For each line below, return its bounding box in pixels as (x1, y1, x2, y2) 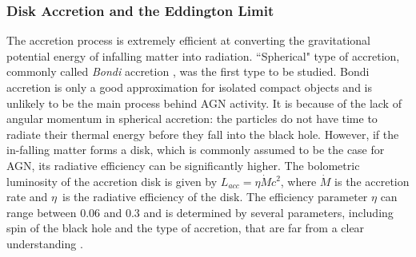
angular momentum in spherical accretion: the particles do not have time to (6, 110, 378, 127)
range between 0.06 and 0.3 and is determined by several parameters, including (6, 204, 394, 220)
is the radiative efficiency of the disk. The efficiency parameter (62, 188, 368, 205)
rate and (6, 188, 48, 205)
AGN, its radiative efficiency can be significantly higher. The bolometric (6, 156, 360, 173)
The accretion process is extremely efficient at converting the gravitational (6, 32, 370, 49)
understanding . (6, 235, 83, 251)
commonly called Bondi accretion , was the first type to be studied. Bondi (6, 63, 370, 80)
